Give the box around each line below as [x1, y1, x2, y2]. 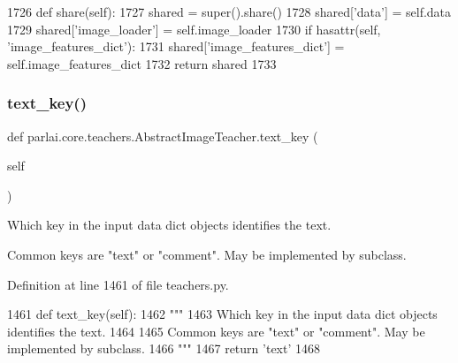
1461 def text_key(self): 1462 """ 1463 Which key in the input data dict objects [7, 305, 438, 323]
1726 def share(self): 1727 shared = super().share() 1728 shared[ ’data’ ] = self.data [7, 3, 452, 20]
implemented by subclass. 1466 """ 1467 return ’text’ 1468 [7, 339, 321, 358]
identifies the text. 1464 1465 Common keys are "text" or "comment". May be [7, 321, 425, 340]
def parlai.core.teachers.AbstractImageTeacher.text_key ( [7, 126, 318, 145]
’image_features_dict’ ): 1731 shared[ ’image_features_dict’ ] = [7, 37, 345, 56]
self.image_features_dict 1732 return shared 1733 [7, 54, 277, 72]
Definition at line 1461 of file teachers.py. [7, 275, 229, 293]
